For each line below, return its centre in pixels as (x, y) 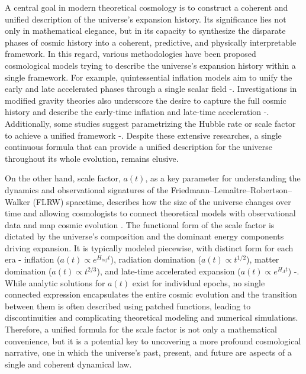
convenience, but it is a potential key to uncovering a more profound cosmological (153, 341)
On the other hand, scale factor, (63, 178)
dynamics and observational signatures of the (87, 189)
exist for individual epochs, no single (199, 282)
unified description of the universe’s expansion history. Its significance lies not (146, 19)
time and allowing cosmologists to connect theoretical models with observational (150, 213)
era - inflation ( (33, 259)
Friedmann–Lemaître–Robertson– (231, 189)
